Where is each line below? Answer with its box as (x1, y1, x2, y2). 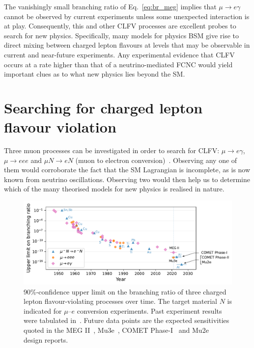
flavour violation (4, 117, 116, 137)
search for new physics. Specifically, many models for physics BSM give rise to (4, 30, 239, 40)
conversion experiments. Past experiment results (77, 305, 222, 316)
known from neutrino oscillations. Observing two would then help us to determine (4, 174, 250, 184)
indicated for (24, 305, 62, 316)
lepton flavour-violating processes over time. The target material (24, 296, 217, 306)
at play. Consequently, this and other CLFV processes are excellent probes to (4, 21, 236, 31)
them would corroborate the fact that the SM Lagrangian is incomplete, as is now (4, 164, 251, 175)
